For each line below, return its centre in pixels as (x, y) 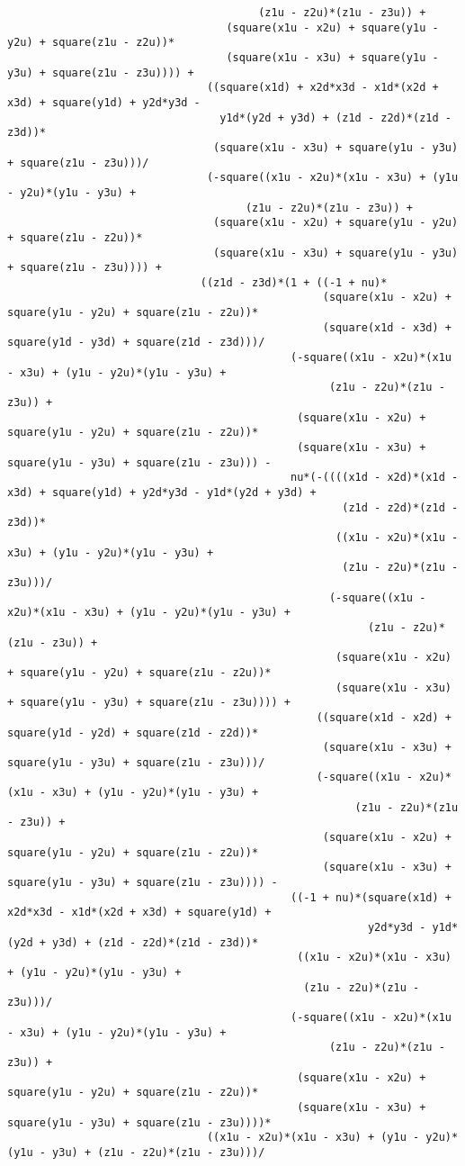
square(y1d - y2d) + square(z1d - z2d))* (133, 732)
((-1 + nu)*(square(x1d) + (371, 897)
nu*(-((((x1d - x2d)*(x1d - (375, 478)
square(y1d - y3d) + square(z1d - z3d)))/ (136, 343)
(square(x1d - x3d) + (387, 327)
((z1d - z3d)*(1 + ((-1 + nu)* (294, 282)
